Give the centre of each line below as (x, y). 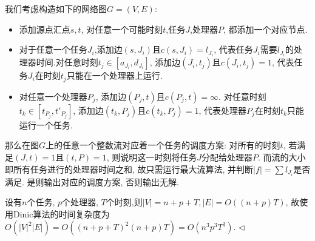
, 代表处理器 (223, 110)
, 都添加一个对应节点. (265, 29)
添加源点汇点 (45, 29)
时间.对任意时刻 (67, 62)
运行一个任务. (46, 124)
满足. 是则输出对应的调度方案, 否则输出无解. (92, 181)
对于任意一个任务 (53, 49)
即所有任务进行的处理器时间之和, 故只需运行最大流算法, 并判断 (129, 169)
